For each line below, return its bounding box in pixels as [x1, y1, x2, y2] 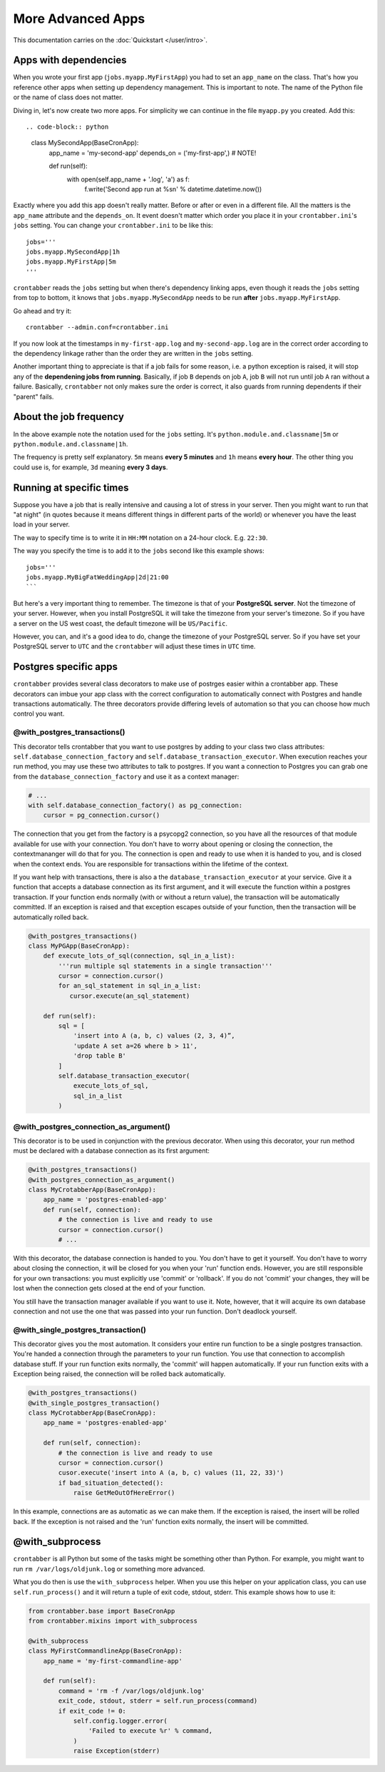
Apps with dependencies [13, 54, 127, 66]
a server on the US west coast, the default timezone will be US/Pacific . [13, 619, 228, 628]
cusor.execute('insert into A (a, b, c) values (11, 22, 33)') [58, 1468, 284, 1477]
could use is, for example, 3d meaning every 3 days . [13, 463, 168, 471]
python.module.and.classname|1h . [13, 439, 128, 448]
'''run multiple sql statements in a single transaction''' [58, 961, 273, 970]
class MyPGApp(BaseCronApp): [28, 941, 130, 950]
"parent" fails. [13, 392, 54, 401]
